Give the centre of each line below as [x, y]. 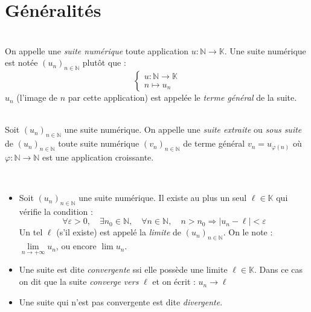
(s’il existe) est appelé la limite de [119, 232]
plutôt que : [104, 62]
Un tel [31, 232]
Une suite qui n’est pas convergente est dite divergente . [121, 301]
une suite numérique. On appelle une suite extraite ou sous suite [183, 129]
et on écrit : [174, 282]
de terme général [214, 143]
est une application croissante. [98, 157]
